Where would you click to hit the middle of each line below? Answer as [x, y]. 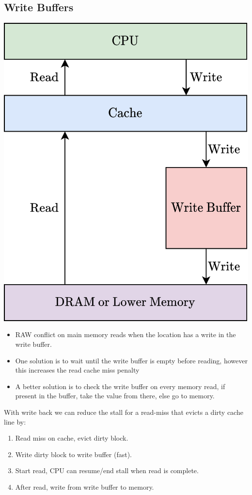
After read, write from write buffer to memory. [85, 486]
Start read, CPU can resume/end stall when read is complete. [107, 470]
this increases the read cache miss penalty [77, 370]
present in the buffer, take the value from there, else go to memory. [115, 396]
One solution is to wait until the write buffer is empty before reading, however [131, 360]
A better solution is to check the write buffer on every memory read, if [120, 386]
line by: [15, 421]
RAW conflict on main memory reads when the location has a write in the [126, 334]
